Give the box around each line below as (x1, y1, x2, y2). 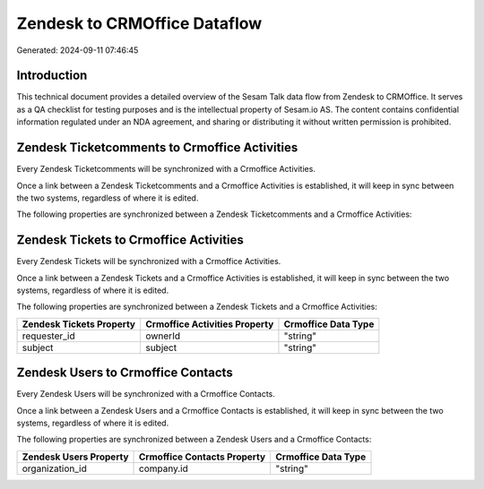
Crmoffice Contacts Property (139, 450, 266, 463)
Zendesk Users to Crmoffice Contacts (16, 365, 233, 381)
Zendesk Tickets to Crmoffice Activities (16, 233, 244, 248)
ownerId (144, 330, 181, 342)
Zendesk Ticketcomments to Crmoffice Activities (16, 140, 298, 156)
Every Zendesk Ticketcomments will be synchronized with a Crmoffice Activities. (16, 164, 315, 175)
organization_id (22, 462, 87, 475)
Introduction (16, 68, 88, 83)
